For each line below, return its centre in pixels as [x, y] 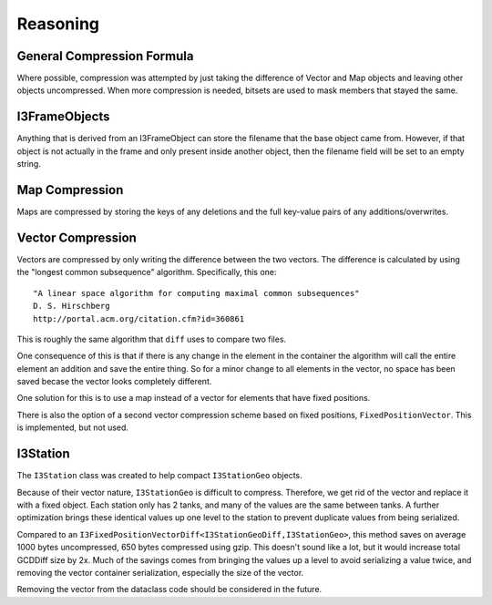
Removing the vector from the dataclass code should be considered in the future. [169, 590]
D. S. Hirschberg [72, 306]
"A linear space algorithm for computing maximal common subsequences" [196, 293]
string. [29, 164]
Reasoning [58, 24]
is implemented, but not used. [73, 427]
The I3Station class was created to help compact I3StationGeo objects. [159, 476]
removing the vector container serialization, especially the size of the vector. [160, 572]
